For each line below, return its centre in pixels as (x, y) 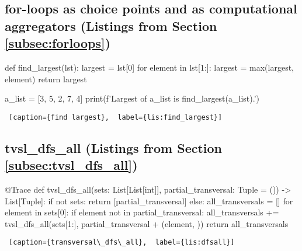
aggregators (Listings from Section (111, 25)
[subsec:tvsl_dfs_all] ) (71, 165)
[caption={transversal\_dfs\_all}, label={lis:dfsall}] (122, 243)
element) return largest (46, 79)
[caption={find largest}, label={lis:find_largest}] (116, 117)
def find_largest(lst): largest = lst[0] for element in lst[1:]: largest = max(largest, (150, 67)
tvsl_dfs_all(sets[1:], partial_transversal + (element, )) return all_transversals (147, 223)
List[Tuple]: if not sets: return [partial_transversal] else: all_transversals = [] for (149, 201)
